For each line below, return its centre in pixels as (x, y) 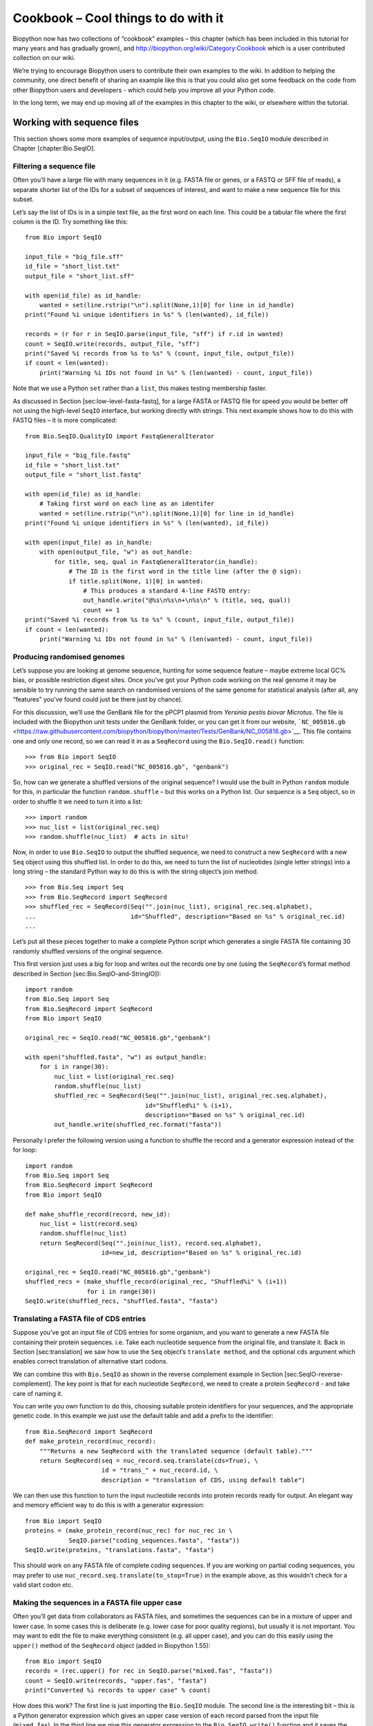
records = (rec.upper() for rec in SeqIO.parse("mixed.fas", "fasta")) (149, 1671)
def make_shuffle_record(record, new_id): (98, 1214)
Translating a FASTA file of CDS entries (79, 1319)
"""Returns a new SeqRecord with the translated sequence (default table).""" (176, 1451)
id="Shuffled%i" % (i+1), (189, 1105)
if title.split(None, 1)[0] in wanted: (136, 581)
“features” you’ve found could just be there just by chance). (98, 699)
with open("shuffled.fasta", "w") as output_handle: (116, 1057)
